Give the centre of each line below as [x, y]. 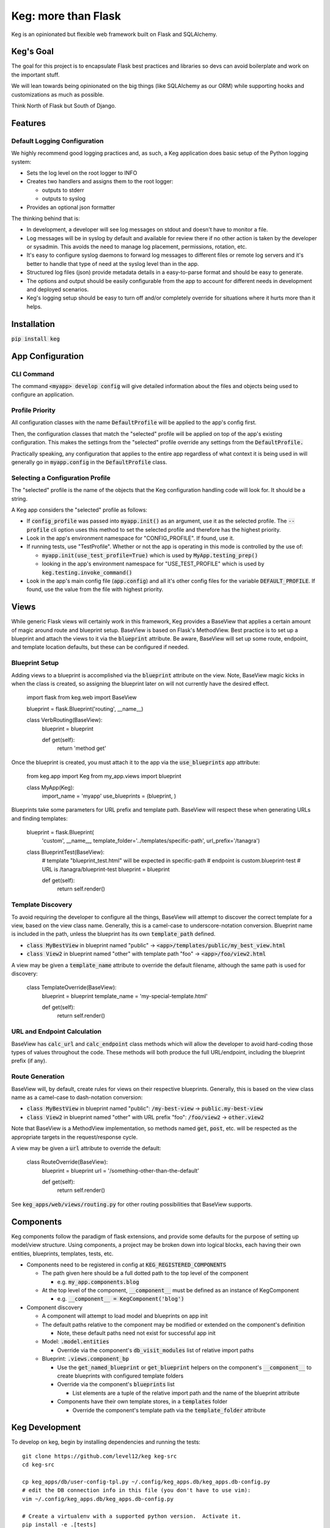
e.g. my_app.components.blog [98, 1282]
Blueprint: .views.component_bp [86, 1359]
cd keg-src [38, 1465]
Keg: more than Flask [66, 16]
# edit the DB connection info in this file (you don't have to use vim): [137, 1490]
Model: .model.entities [75, 1342]
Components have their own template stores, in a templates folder [142, 1401]
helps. [34, 306]
